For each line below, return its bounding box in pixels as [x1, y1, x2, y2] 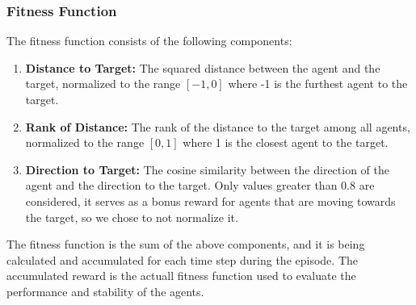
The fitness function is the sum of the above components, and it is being [6, 236, 365, 253]
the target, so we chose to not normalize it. [25, 208, 238, 225]
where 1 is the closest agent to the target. [183, 134, 389, 151]
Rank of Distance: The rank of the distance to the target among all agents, [25, 118, 410, 135]
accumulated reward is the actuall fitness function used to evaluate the [6, 267, 356, 284]
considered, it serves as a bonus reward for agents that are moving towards [25, 192, 396, 209]
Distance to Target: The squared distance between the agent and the [25, 59, 380, 76]
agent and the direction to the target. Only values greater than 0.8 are [25, 177, 375, 194]
